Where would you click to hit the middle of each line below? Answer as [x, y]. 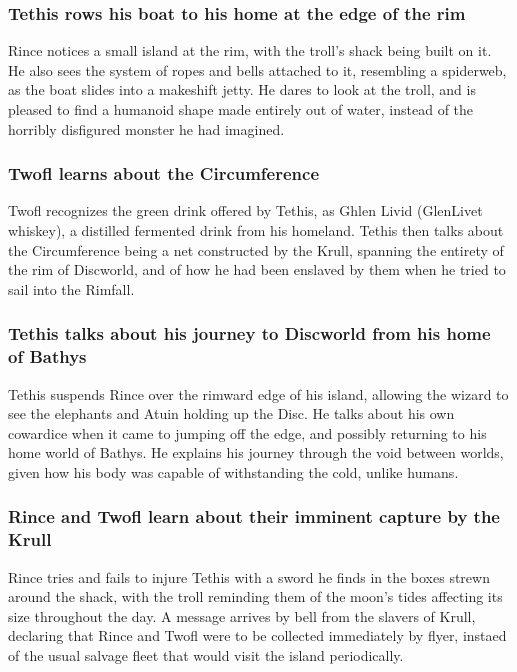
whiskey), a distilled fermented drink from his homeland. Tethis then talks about [256, 230]
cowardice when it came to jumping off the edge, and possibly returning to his [247, 432]
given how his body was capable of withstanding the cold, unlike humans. [233, 471]
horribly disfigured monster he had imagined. [146, 128]
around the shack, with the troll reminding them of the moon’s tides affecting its [255, 596]
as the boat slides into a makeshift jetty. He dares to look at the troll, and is [242, 89]
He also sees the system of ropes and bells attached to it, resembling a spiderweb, [257, 69]
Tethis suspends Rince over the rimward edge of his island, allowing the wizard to [258, 393]
